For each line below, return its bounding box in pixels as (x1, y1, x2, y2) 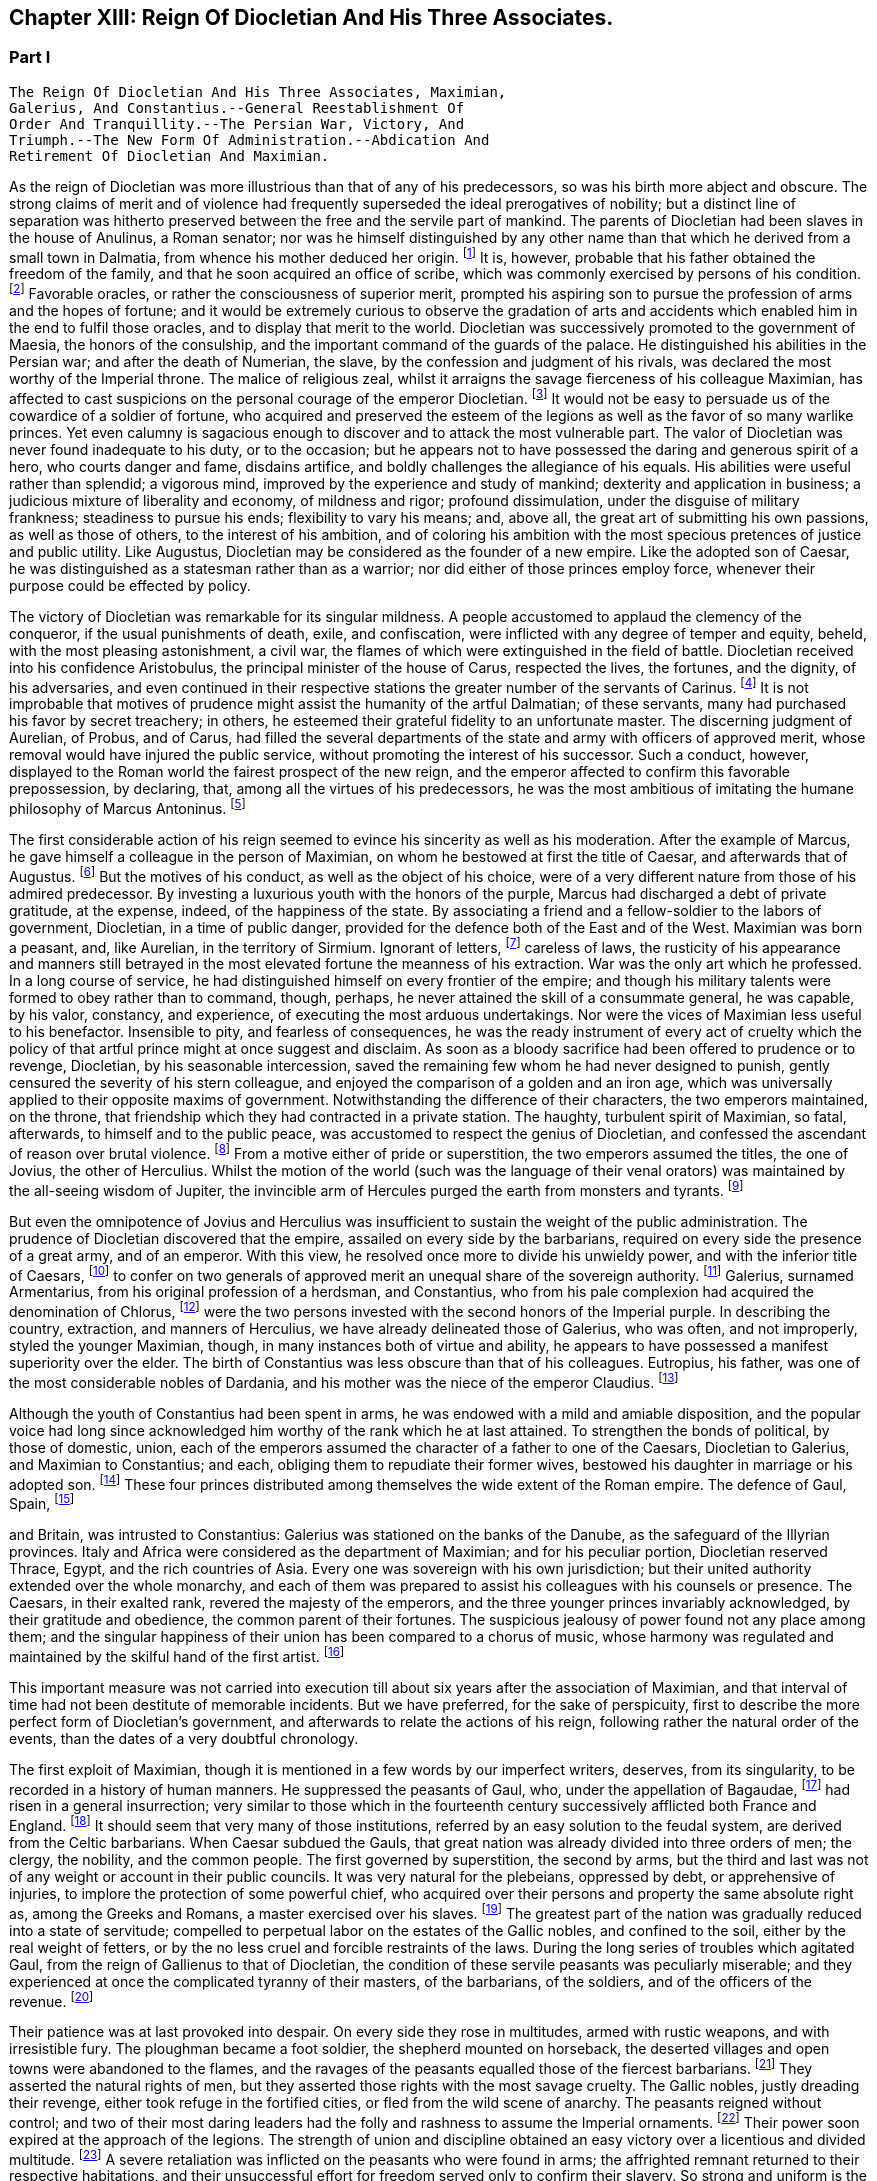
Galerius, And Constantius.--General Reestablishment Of (9, 99, 465, 116)
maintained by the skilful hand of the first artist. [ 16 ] (9, 1644, 345, 1665)
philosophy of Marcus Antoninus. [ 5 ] (9, 797, 246, 818)
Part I (9, 47, 51, 68)
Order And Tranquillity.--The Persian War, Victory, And (9, 115, 465, 132)
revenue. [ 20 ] (9, 1989, 94, 2010)
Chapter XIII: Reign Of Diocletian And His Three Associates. (9, 5, 614, 30)
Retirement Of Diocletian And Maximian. (9, 147, 330, 164)
